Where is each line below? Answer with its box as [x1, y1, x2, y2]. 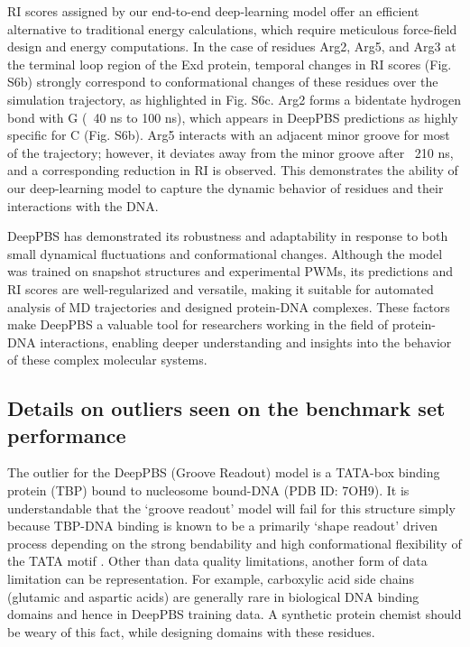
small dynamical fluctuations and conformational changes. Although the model [7, 244, 443, 263]
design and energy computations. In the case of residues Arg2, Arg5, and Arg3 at [7, 37, 456, 56]
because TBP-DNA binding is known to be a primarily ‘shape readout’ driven [7, 516, 438, 535]
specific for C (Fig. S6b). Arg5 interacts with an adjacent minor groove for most [7, 125, 450, 144]
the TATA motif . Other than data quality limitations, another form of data [7, 551, 428, 570]
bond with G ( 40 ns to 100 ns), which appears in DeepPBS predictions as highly [7, 107, 458, 126]
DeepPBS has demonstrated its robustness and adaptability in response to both [7, 226, 448, 245]
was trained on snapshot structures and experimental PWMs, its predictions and [7, 262, 454, 281]
